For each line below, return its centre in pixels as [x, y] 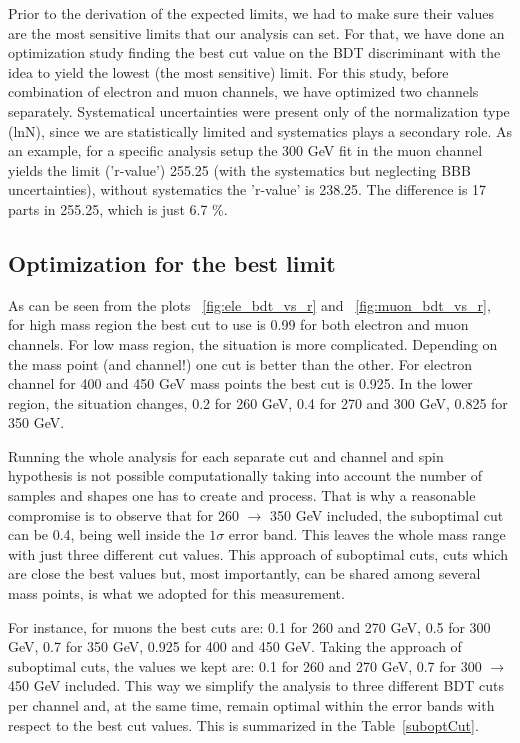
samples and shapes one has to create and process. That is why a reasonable [242, 495]
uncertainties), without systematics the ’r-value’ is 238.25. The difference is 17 [247, 189]
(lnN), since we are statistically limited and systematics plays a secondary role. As [260, 130]
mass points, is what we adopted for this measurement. [176, 593]
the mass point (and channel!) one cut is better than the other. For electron [240, 363]
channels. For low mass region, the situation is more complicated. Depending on [253, 343]
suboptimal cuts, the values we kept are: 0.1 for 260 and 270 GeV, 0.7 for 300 [245, 665]
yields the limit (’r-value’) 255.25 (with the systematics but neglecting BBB [239, 169]
